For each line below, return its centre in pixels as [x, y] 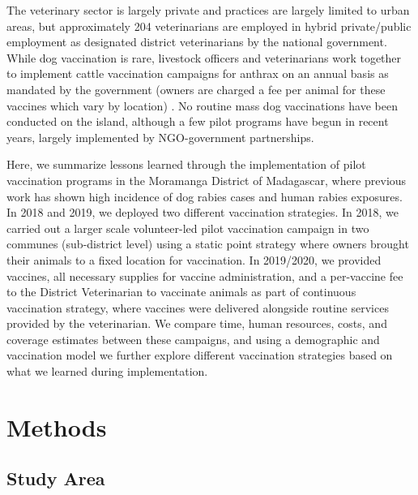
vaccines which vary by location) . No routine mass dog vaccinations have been [202, 105]
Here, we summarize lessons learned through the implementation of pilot [186, 164]
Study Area [56, 478]
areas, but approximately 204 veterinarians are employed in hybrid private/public [209, 26]
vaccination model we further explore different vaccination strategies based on [200, 355]
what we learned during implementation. [107, 371]
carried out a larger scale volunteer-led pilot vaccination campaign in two [188, 228]
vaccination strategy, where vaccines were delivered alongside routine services [198, 307]
